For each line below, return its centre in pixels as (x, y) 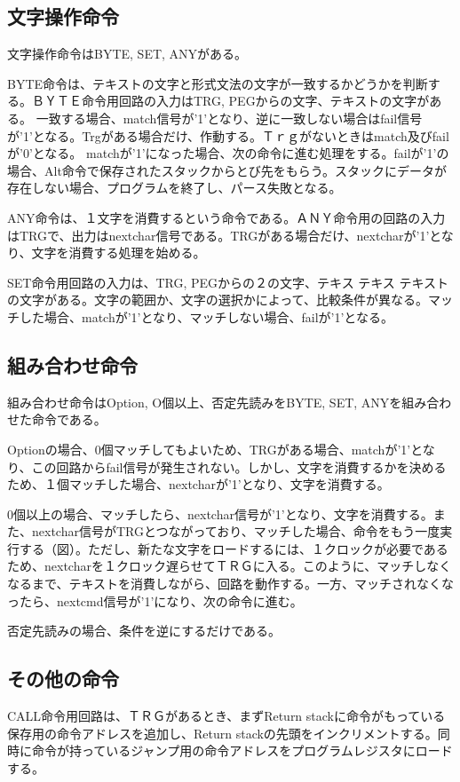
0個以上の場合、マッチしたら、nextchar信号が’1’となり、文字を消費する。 (220, 513)
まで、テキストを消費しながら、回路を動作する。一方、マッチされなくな (243, 584)
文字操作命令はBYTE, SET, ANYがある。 (127, 54)
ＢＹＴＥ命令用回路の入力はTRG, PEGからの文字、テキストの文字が (230, 101)
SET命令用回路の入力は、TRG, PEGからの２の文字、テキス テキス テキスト (228, 282)
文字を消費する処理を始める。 (119, 253)
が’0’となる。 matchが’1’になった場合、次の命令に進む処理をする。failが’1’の (228, 153)
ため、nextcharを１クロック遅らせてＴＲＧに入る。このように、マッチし (217, 566)
